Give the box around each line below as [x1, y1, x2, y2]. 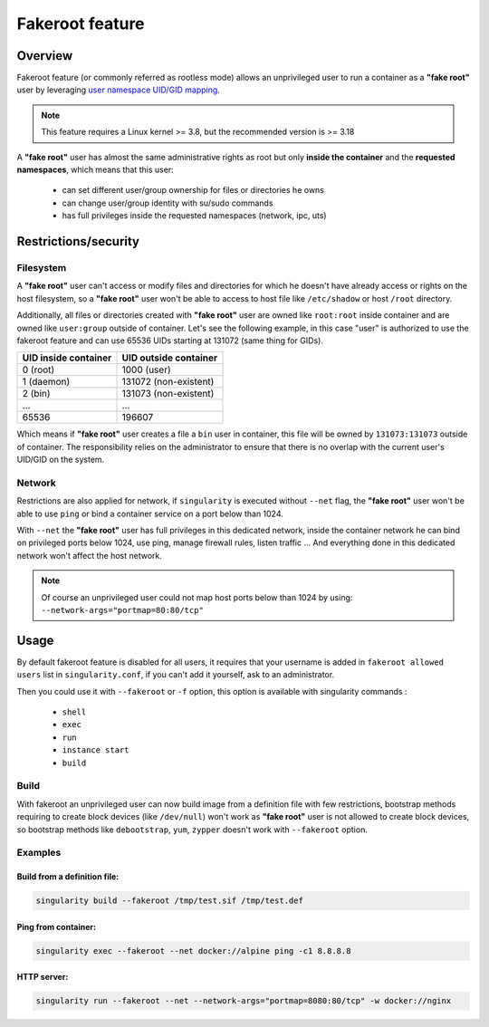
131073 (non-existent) [121, 388, 215, 400]
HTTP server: [16, 972, 69, 983]
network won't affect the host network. [16, 550, 163, 561]
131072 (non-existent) [121, 376, 215, 389]
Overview [16, 48, 73, 63]
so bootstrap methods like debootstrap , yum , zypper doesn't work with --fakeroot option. [16, 824, 369, 835]
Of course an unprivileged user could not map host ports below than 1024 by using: [41, 591, 353, 602]
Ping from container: [16, 921, 97, 932]
